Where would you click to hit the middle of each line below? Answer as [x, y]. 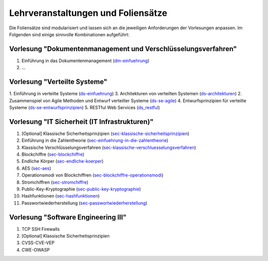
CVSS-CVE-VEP [38, 243]
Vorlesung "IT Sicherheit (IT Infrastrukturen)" [81, 122]
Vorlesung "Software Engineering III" [68, 217]
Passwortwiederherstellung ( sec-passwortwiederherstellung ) [84, 203]
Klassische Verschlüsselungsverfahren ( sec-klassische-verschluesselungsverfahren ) [109, 147]
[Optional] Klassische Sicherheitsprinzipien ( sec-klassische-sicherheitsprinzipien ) [105, 133]
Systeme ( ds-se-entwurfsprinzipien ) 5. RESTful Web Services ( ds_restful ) [85, 107]
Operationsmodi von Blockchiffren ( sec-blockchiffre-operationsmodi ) [93, 175]
